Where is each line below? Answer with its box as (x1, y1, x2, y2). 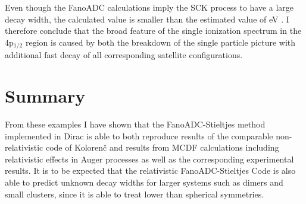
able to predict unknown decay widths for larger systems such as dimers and (5, 176, 283, 188)
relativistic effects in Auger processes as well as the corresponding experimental (5, 152, 294, 165)
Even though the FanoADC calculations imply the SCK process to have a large (5, 1, 294, 13)
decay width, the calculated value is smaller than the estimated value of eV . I (5, 12, 289, 25)
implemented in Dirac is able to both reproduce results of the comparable (5, 129, 273, 142)
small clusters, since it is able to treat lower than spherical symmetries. (5, 187, 264, 200)
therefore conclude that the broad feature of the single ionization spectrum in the (5, 24, 302, 37)
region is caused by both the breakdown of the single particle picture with (25, 36, 296, 48)
